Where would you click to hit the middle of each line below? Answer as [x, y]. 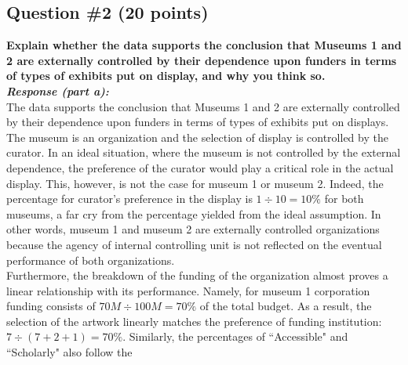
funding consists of [51, 306]
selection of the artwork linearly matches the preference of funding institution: [194, 321]
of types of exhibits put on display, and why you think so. [166, 76]
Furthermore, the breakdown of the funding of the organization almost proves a [197, 275]
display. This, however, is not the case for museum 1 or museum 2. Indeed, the [195, 183]
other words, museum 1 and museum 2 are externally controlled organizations [193, 229]
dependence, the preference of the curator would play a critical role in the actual [200, 167]
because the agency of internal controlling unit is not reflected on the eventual [194, 244]
